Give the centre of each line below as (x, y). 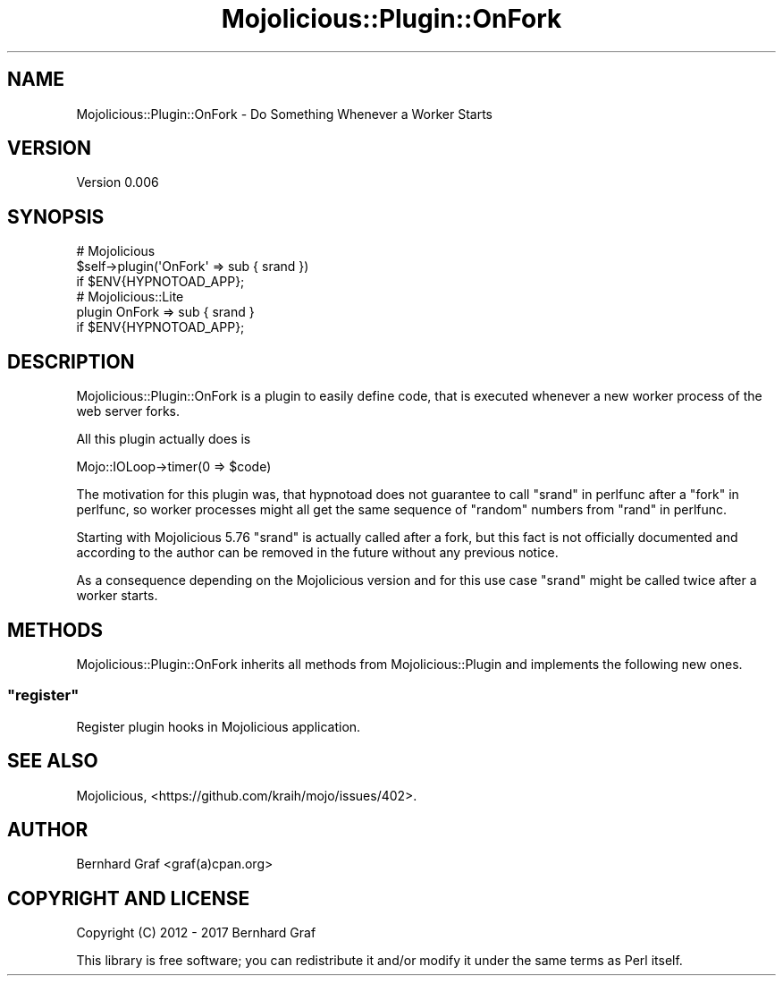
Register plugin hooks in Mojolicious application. (219, 726)
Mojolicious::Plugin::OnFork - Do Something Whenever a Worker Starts (284, 114)
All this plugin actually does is (164, 439)
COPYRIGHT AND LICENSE (129, 898)
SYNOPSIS (56, 216)
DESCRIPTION (71, 361)
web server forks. (128, 411)
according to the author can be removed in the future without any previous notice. (317, 553)
